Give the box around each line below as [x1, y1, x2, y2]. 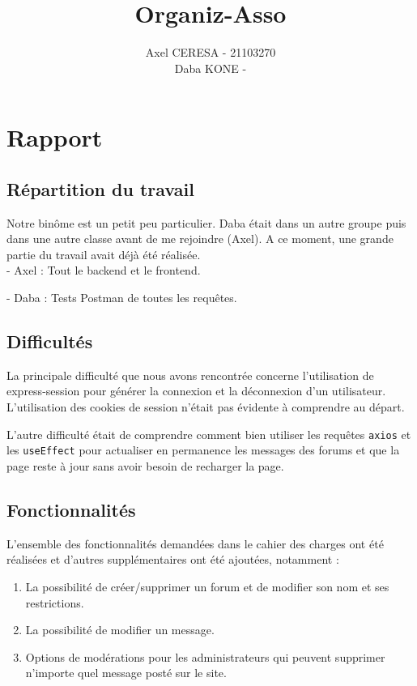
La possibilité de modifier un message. [25, 621, 215, 638]
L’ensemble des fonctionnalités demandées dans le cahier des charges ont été [6, 535, 384, 552]
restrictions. [25, 594, 84, 611]
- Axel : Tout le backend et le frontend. [6, 262, 201, 279]
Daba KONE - [174, 59, 247, 76]
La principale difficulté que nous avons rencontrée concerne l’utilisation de [6, 366, 374, 383]
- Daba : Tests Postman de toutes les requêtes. [6, 289, 237, 306]
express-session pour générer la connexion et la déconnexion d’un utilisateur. [6, 382, 386, 399]
